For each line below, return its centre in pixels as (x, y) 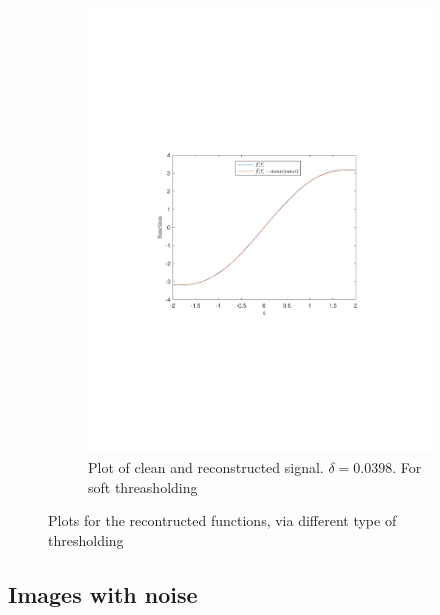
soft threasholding (143, 486)
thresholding (86, 539)
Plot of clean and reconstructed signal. (206, 466)
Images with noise (103, 593)
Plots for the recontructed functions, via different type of (222, 520)
